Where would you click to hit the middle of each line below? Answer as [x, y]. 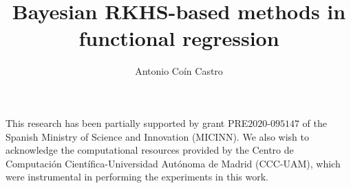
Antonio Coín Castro [179, 71]
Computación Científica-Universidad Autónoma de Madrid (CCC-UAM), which [173, 163]
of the [315, 122]
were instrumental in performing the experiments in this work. [137, 177]
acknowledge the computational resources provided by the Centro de [150, 150]
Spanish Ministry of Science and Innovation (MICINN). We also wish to [157, 136]
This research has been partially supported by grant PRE [127, 122]
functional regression [179, 38]
